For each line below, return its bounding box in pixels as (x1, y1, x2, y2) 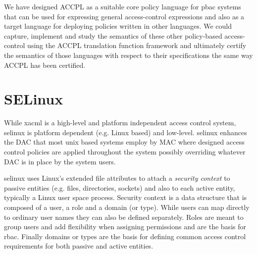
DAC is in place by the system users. (4, 156, 116, 166)
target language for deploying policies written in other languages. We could (4, 21, 232, 31)
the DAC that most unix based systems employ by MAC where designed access (4, 137, 245, 147)
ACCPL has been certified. (4, 59, 86, 70)
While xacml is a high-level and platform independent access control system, (4, 117, 236, 128)
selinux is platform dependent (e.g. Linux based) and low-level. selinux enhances (4, 127, 247, 137)
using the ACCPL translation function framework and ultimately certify (27, 40, 247, 51)
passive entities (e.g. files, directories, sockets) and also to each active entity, (4, 182, 235, 193)
